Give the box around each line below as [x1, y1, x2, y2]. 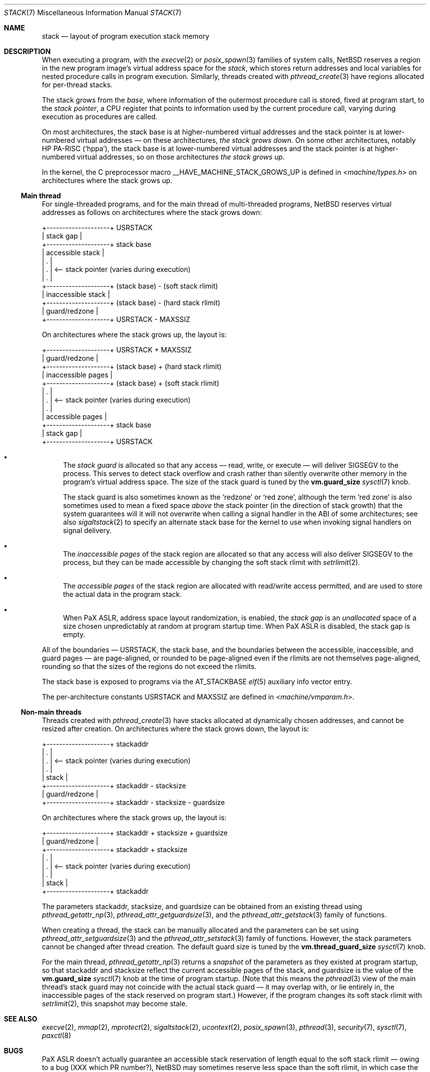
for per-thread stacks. [42, 80, 113, 89]
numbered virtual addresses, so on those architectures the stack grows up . [42, 153, 285, 161]
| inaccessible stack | [42, 290, 110, 298]
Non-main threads [21, 708, 82, 716]
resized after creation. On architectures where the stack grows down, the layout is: [42, 724, 309, 733]
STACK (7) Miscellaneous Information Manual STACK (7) [4, 8, 182, 17]
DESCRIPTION [4, 47, 51, 55]
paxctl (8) [42, 1031, 71, 1040]
